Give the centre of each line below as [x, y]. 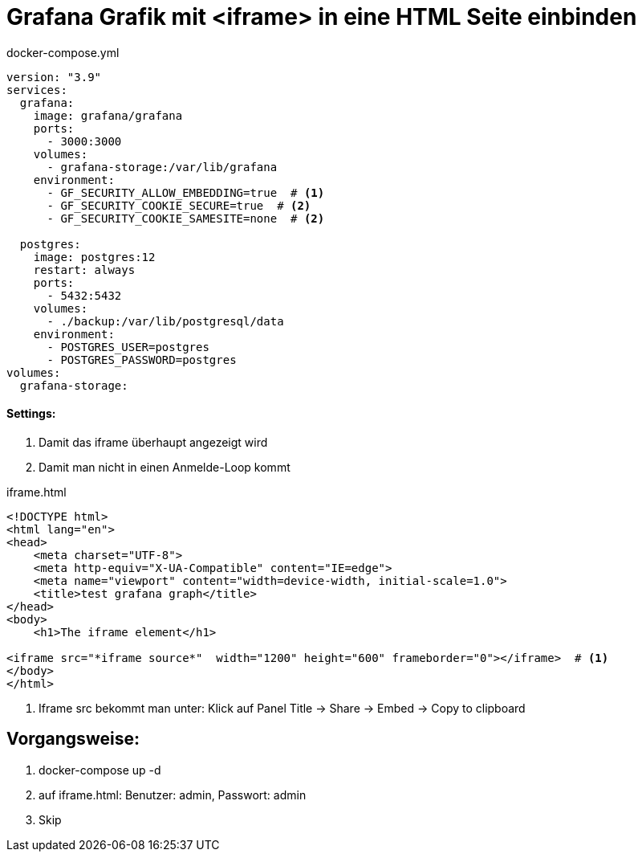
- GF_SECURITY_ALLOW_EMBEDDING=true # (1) [186, 192]
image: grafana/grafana [108, 115]
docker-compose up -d [100, 770]
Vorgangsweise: [73, 739]
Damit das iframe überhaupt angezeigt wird [153, 442]
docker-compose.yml [63, 52]
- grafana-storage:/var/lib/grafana [162, 167]
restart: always [84, 270]
